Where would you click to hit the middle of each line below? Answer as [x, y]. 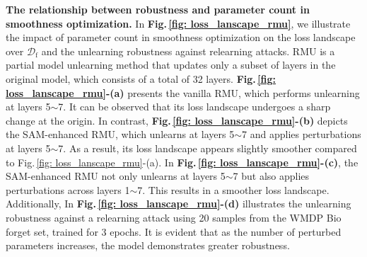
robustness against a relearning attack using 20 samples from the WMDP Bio [174, 217]
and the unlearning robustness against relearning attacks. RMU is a [188, 51]
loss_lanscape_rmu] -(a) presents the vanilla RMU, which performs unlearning [183, 92]
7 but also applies [271, 176]
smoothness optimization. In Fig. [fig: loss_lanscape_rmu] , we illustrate [178, 23]
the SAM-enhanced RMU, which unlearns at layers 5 [120, 134]
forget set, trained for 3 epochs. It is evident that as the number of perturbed [174, 231]
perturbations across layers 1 [68, 189]
